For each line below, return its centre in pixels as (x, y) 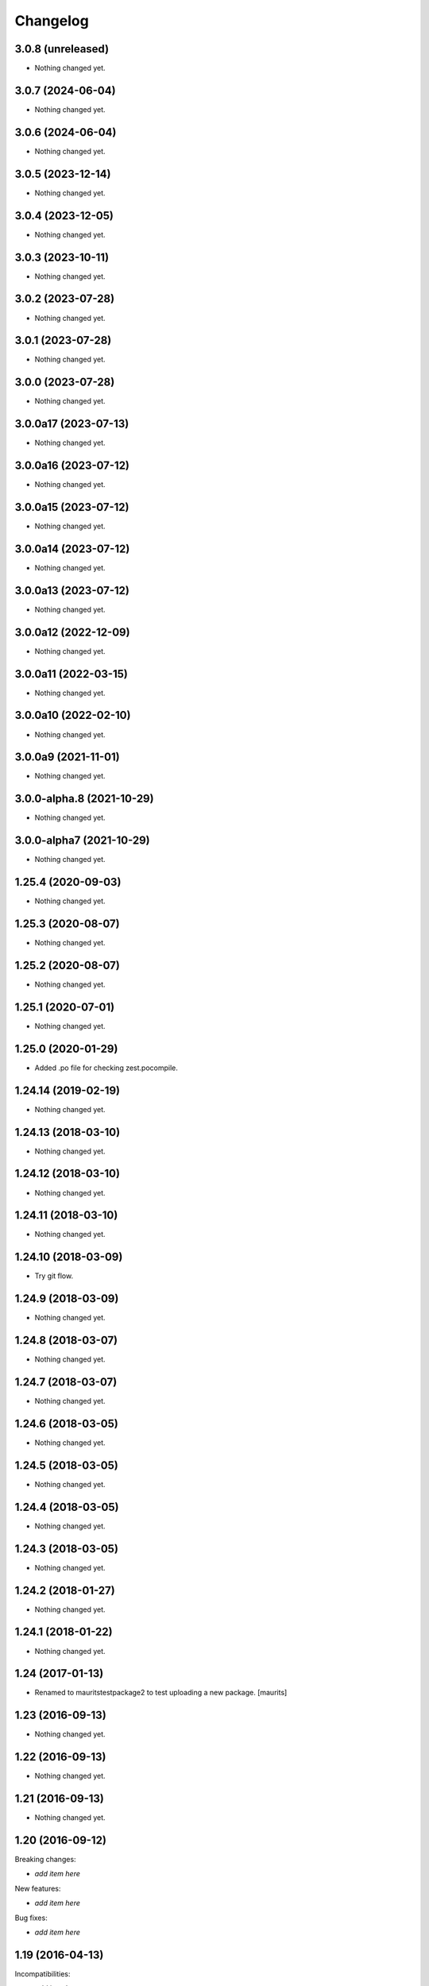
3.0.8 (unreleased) (62, 49)
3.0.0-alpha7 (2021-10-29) (82, 841)
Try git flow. (54, 1276)
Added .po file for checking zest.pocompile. (106, 1068)
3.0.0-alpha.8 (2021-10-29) (84, 799)
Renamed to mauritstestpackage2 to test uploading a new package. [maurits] (161, 1693)
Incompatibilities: (43, 1973)
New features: (38, 1888)
